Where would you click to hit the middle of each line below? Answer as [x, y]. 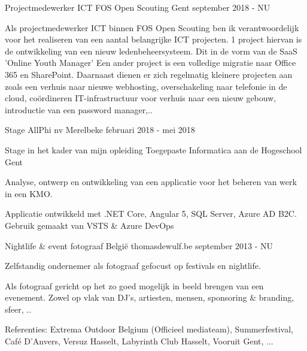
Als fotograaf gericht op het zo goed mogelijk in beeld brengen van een [134, 285]
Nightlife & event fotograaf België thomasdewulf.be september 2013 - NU [139, 245]
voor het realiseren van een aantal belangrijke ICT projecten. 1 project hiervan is [153, 39]
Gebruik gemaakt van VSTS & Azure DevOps [89, 225]
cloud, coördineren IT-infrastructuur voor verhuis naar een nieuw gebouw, [141, 98]
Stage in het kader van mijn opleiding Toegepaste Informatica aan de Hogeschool [153, 149]
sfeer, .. [18, 309]
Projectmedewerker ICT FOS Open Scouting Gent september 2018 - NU [138, 7]
